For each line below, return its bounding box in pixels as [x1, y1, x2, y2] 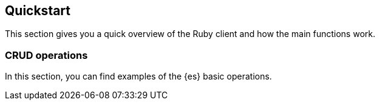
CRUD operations [5, 49, 88, 61]
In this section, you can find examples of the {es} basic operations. [5, 71, 272, 82]
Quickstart [5, 3, 71, 18]
